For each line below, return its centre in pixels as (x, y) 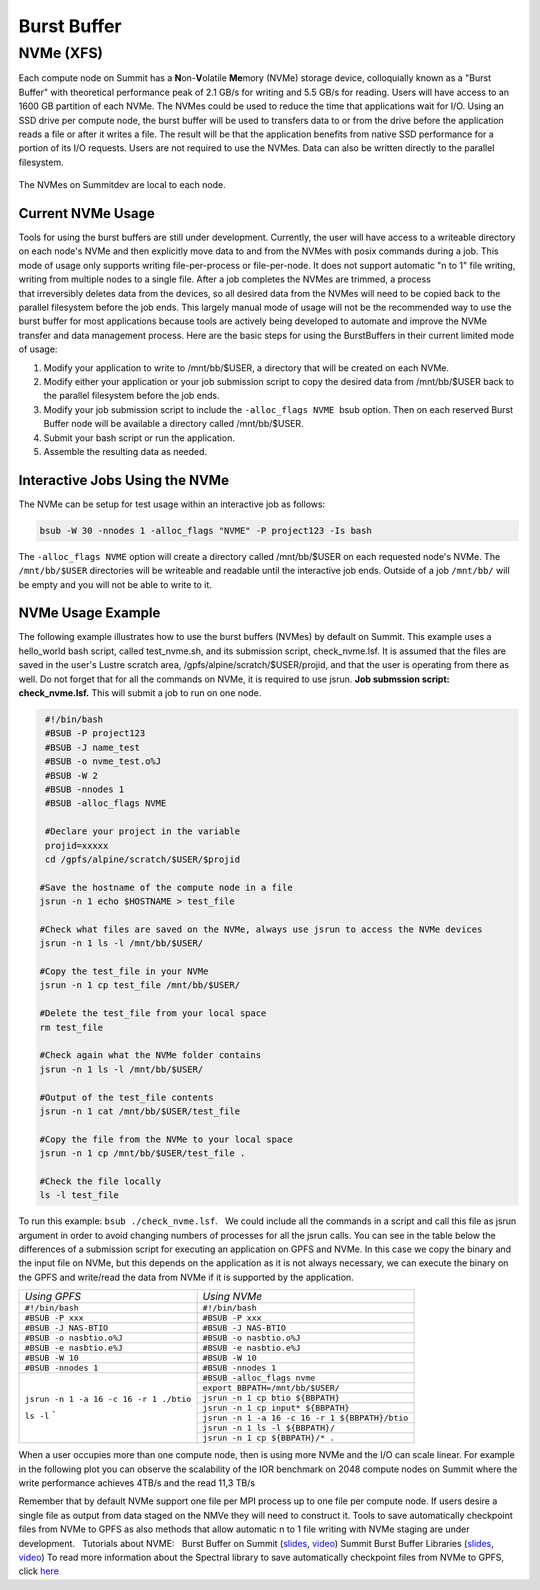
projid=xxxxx (77, 845)
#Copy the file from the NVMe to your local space (166, 1139)
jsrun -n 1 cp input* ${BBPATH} (276, 1408)
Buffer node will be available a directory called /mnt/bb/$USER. (173, 424)
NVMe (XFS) (61, 53)
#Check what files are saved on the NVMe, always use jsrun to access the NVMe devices (261, 929)
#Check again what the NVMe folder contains (150, 1055)
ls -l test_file (79, 1195)
